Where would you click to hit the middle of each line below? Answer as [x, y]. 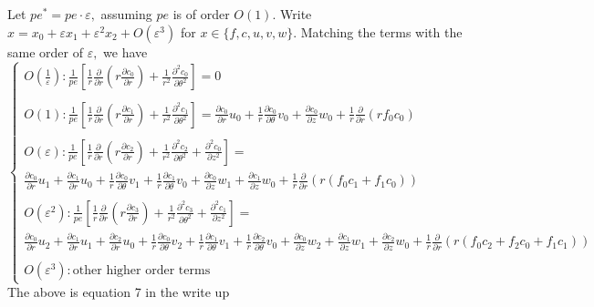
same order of [45, 51]
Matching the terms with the [381, 31]
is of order [201, 14]
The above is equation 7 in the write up [119, 292]
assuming [126, 14]
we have [125, 51]
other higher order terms [141, 270]
